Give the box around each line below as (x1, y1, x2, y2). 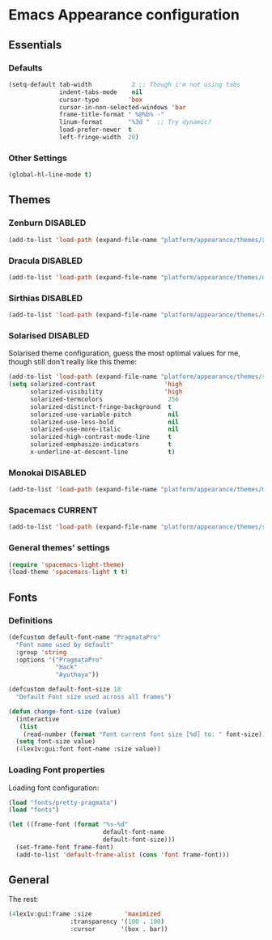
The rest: (8, 895, 39, 904)
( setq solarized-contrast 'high (8, 381, 183, 389)
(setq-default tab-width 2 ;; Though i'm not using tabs (8, 80, 241, 88)
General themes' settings (8, 542, 111, 554)
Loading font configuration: (8, 783, 100, 793)
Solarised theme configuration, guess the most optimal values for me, (8, 348, 241, 358)
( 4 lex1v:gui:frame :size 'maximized (8, 910, 161, 918)
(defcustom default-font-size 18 (8, 686, 121, 694)
